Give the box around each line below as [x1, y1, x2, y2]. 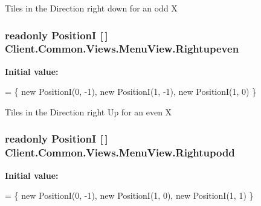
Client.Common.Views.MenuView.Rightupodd [5, 145, 235, 160]
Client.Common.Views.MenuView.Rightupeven [5, 41, 239, 56]
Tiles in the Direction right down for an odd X [5, 2, 178, 14]
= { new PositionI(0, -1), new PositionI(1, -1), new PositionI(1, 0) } [5, 85, 257, 98]
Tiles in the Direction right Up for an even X [5, 105, 172, 118]
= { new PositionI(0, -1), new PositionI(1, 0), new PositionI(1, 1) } [5, 189, 254, 202]
